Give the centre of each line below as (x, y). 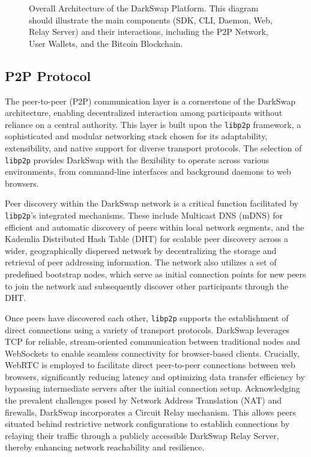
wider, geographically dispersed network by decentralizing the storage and (141, 250)
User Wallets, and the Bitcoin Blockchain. (106, 43)
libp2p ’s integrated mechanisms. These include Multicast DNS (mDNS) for (144, 215)
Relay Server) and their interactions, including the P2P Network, (149, 32)
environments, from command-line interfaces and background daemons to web (148, 171)
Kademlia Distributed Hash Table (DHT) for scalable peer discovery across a (146, 239)
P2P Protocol (48, 75)
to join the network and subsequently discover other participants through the (147, 286)
